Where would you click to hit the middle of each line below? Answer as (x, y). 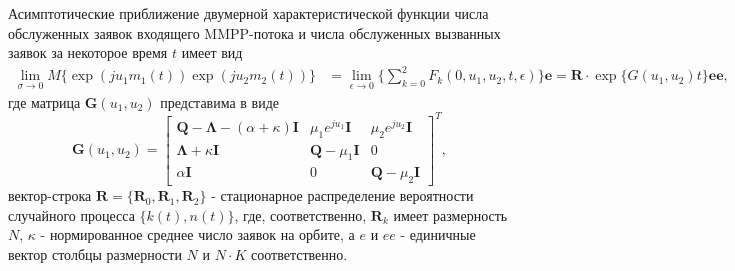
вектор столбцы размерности (95, 253)
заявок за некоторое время (88, 52)
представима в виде (220, 101)
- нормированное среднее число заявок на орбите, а (197, 234)
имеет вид (212, 52)
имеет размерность (450, 214)
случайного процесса (71, 214)
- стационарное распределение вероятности (342, 195)
